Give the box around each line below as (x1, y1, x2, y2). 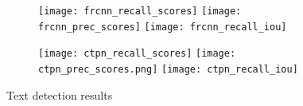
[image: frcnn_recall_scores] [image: (38, 6, 242, 17)
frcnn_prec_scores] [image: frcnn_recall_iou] (38, 21, 287, 33)
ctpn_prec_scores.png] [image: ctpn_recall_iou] (38, 63, 298, 75)
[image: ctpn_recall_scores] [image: (38, 48, 236, 60)
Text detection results (6, 86, 113, 103)
